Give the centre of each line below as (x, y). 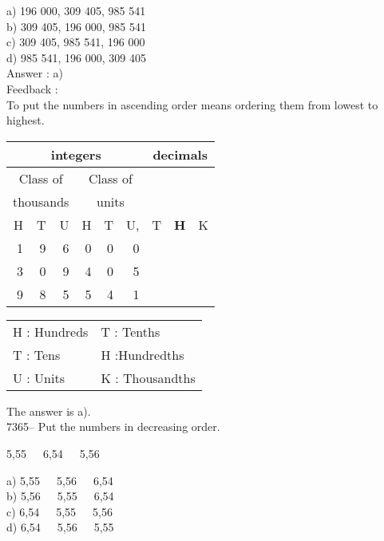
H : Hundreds (51, 331)
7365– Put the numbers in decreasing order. (113, 426)
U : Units (39, 377)
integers (76, 154)
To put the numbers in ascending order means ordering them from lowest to (192, 104)
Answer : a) (35, 73)
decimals (180, 154)
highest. (26, 120)
